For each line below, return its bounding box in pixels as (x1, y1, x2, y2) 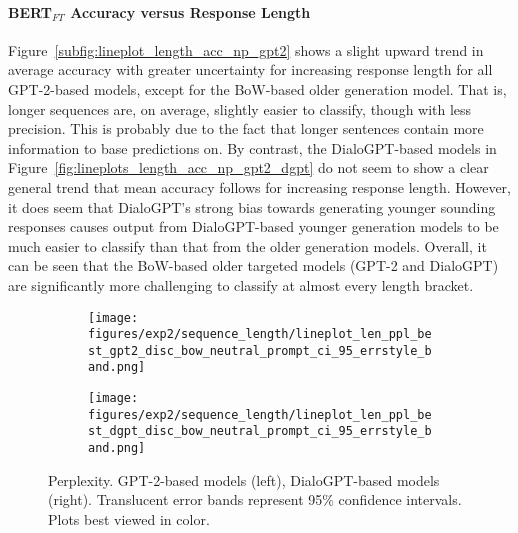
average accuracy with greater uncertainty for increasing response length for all (8, 59, 493, 80)
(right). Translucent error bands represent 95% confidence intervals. (48, 489, 462, 510)
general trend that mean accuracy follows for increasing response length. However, (8, 176, 512, 197)
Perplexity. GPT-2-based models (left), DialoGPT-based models (48, 469, 440, 490)
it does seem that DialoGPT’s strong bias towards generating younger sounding (8, 196, 496, 217)
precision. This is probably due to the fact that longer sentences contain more (8, 118, 484, 139)
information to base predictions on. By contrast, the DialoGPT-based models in (8, 137, 497, 158)
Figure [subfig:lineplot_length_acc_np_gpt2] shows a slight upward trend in (8, 39, 484, 60)
